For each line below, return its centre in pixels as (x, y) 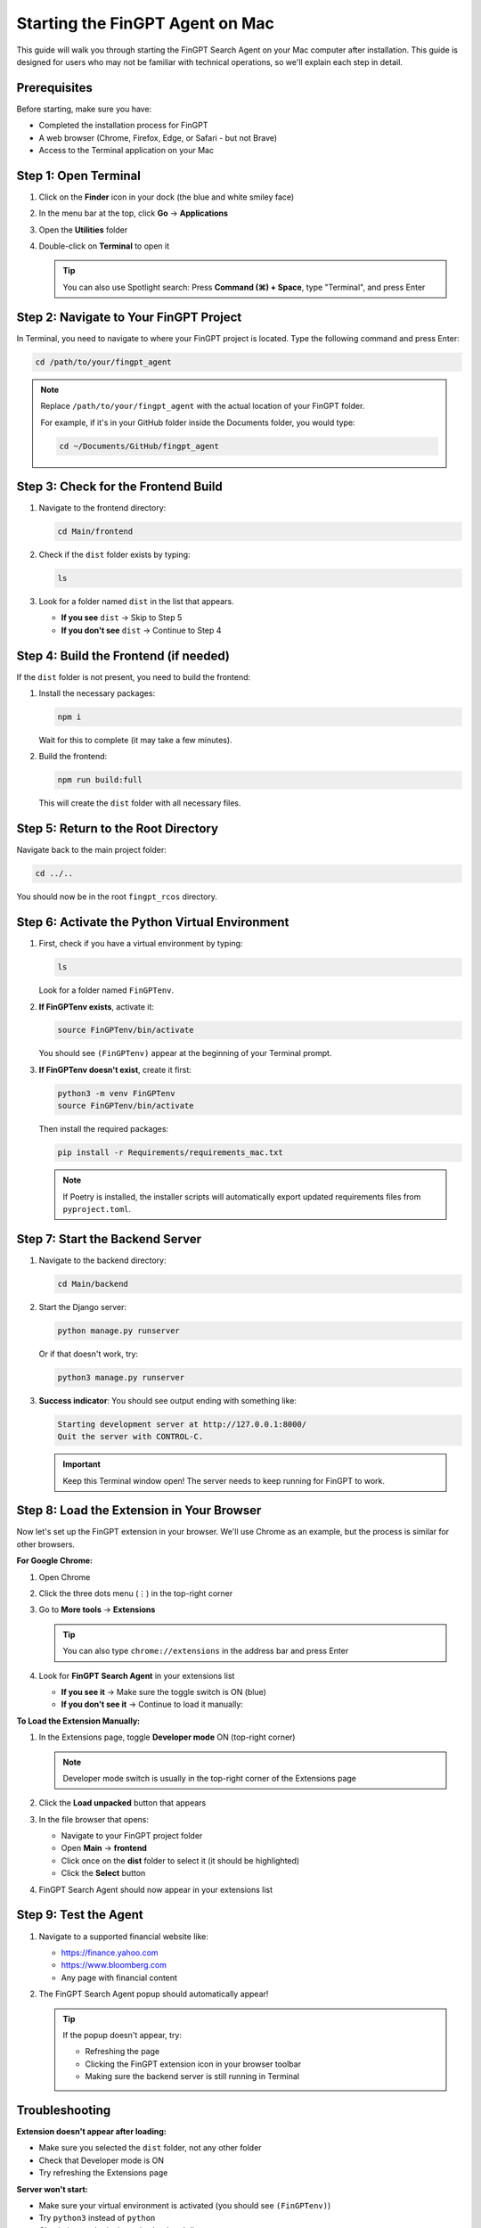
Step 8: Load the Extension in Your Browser (139, 1511)
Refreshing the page (122, 2052)
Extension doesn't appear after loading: (91, 2131)
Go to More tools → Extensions (97, 1610)
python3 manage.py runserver (121, 1377)
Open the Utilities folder (83, 229)
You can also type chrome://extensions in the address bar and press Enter (206, 1651)
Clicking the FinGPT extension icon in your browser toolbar (193, 2064)
